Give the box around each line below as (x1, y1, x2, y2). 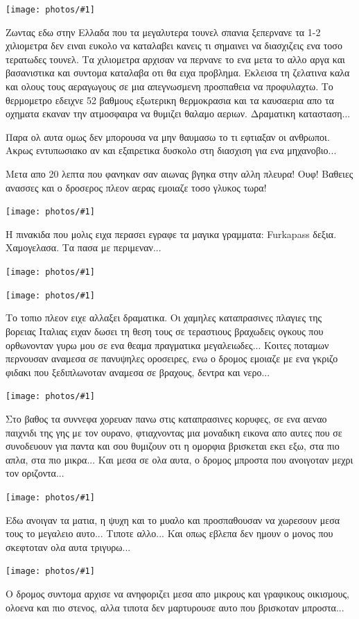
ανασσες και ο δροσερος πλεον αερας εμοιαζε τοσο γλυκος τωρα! (6, 180, 267, 194)
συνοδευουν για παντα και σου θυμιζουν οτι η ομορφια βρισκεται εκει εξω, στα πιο (6, 439, 340, 453)
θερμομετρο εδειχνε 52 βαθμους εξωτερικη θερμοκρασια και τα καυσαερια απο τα (6, 92, 334, 107)
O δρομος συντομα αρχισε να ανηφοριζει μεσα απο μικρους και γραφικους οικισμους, (6, 586, 349, 601)
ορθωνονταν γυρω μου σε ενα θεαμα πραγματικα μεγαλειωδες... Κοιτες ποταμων (6, 337, 329, 352)
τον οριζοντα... (6, 466, 64, 480)
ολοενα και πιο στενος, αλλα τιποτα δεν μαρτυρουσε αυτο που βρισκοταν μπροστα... (6, 600, 344, 614)
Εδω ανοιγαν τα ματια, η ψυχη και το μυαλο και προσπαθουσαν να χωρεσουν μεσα (6, 512, 340, 527)
